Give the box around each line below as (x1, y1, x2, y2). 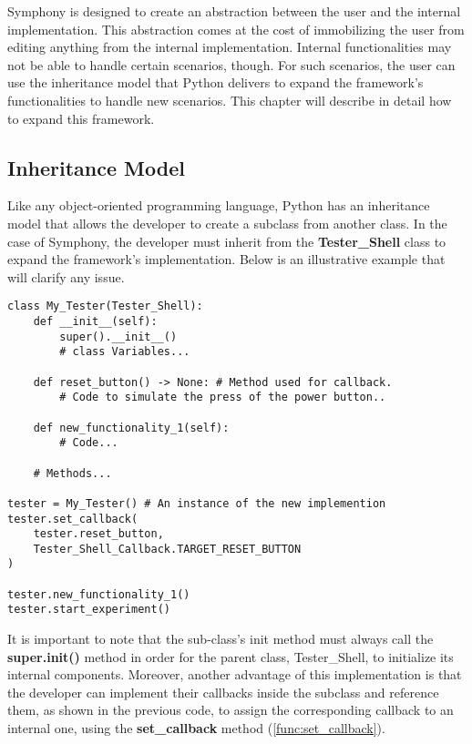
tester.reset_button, (33, 527, 164, 541)
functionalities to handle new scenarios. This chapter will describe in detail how (7, 90, 452, 109)
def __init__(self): (33, 314, 158, 328)
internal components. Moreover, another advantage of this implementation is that (7, 665, 462, 684)
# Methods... (33, 466, 112, 480)
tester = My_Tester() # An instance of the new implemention (7, 496, 386, 510)
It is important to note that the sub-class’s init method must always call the (7, 629, 434, 648)
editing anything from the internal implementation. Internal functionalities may (7, 37, 452, 56)
